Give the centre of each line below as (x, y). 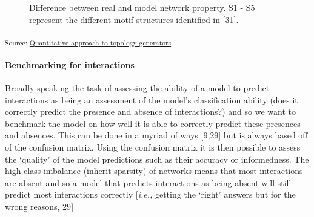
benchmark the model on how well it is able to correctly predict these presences (153, 123)
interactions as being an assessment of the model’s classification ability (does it (152, 99)
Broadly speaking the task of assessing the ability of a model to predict (137, 88)
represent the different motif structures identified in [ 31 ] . (134, 19)
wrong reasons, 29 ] (39, 206)
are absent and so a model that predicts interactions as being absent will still (148, 182)
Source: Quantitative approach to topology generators (88, 42)
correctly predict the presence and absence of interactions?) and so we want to (150, 112)
